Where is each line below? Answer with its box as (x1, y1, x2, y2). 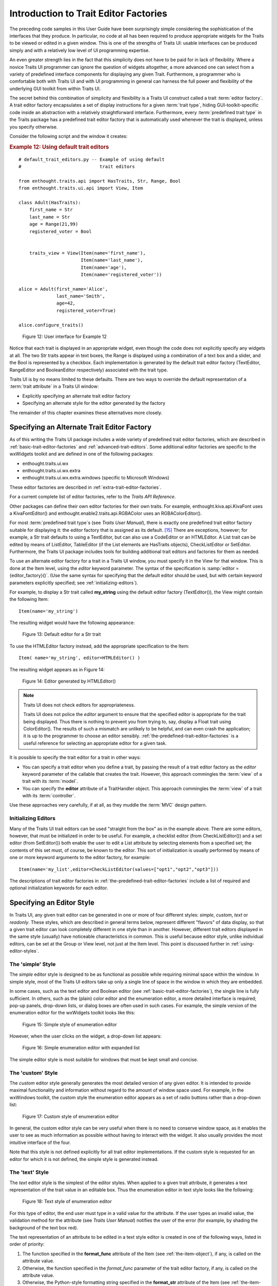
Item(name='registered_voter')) (80, 272, 162, 277)
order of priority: (9, 1241, 45, 1247)
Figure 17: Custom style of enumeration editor (22, 1113, 119, 1119)
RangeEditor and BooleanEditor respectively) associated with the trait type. (9, 367, 168, 373)
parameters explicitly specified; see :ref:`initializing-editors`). (9, 579, 138, 586)
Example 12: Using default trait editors (9, 143, 109, 150)
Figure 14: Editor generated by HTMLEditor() (22, 678, 116, 684)
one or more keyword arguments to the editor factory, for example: (9, 854, 151, 861)
